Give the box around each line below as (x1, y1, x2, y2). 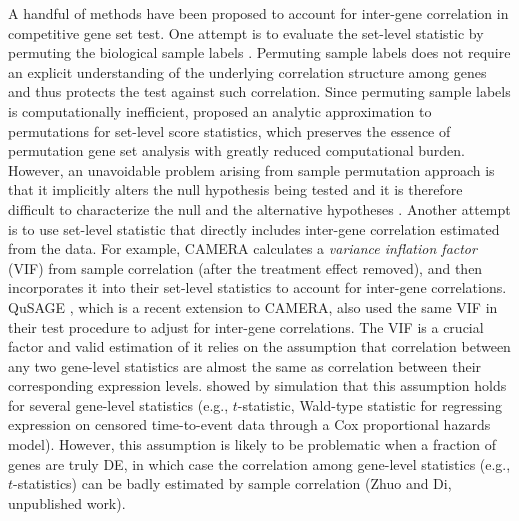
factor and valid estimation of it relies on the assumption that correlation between (8, 336, 511, 357)
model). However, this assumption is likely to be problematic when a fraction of (8, 434, 497, 455)
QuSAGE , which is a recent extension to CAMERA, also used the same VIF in (8, 296, 498, 317)
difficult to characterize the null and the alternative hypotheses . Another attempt (8, 198, 511, 219)
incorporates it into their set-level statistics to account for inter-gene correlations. (8, 277, 507, 298)
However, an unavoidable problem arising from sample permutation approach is (8, 159, 495, 180)
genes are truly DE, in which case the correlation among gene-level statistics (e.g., (8, 453, 511, 474)
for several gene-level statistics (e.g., (8, 394, 229, 415)
